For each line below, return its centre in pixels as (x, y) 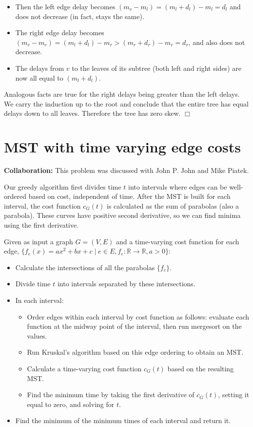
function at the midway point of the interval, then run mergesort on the (134, 326)
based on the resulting (201, 368)
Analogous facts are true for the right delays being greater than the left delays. (122, 94)
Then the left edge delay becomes (65, 6)
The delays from (40, 68)
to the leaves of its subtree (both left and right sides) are (156, 68)
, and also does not (217, 42)
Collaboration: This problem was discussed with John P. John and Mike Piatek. (126, 170)
